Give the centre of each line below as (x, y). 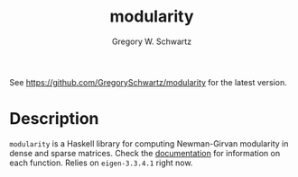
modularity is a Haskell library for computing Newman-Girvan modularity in (149, 143)
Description (54, 119)
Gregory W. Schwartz (152, 41)
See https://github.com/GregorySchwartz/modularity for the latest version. (148, 82)
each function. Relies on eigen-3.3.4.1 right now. (101, 163)
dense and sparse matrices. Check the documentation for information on (145, 153)
